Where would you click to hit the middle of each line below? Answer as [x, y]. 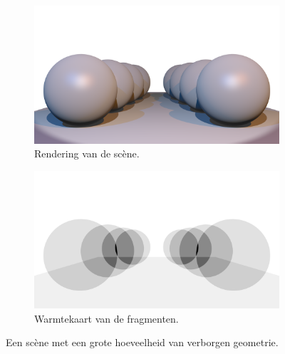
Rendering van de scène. [87, 153]
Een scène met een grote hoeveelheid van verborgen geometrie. [142, 342]
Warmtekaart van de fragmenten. [107, 318]
